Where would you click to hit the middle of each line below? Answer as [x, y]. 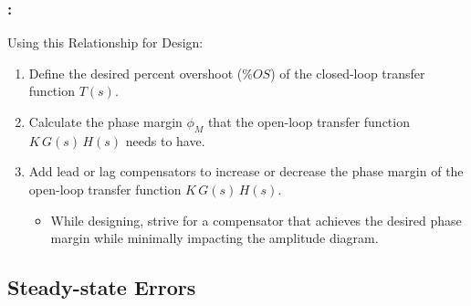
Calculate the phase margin [105, 121]
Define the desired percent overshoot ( [136, 73]
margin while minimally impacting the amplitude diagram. [215, 238]
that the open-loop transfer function [309, 121]
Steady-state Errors [102, 287]
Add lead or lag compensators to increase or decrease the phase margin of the [246, 171]
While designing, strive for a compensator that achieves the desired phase [256, 220]
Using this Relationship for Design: [105, 42]
